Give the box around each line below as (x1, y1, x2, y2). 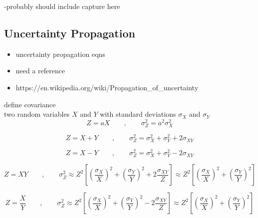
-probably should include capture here (4, 1, 120, 11)
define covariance (4, 99, 56, 109)
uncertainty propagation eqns (15, 48, 105, 59)
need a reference (15, 65, 65, 76)
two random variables (4, 109, 70, 119)
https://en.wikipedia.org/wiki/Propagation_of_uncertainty (15, 82, 199, 92)
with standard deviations (100, 109, 176, 119)
